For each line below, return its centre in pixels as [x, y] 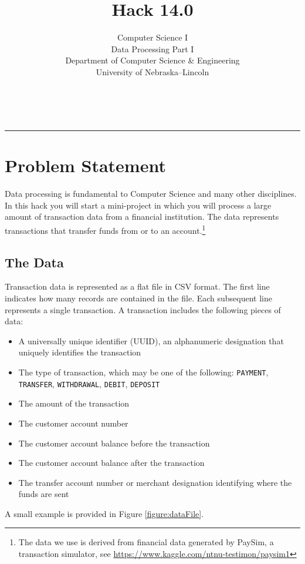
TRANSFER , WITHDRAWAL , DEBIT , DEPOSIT [89, 383]
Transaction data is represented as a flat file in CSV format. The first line [137, 286]
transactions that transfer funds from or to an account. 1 [105, 229]
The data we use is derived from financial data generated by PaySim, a [146, 542]
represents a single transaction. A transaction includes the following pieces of [143, 309]
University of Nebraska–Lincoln [152, 71]
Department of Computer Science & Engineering [152, 60]
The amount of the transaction [74, 403]
